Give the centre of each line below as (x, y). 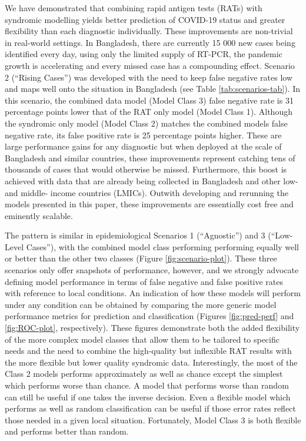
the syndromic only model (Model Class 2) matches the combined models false (146, 123)
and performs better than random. (67, 431)
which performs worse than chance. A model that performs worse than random (147, 385)
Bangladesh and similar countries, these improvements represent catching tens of (150, 157)
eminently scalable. (39, 215)
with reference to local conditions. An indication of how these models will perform (153, 293)
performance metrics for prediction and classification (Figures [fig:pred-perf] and (149, 316)
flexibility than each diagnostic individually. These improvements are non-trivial (149, 31)
